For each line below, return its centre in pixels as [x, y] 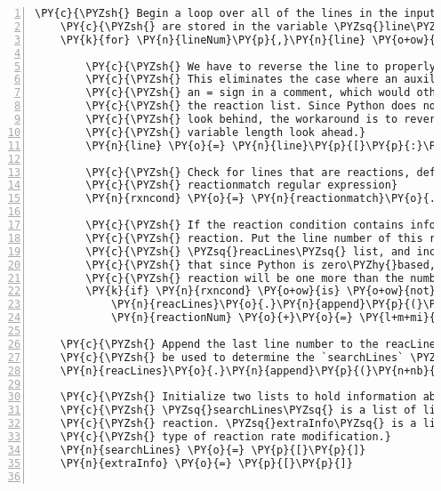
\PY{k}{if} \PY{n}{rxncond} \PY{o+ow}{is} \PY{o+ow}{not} [261, 291]
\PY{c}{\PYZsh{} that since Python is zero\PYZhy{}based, [261, 265]
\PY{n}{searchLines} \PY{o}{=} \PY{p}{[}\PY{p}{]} [213, 450]
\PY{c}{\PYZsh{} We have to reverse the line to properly [261, 66]
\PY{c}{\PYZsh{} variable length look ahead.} [226, 132]
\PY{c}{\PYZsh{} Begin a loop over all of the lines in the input [236, 13]
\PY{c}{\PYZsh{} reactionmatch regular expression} [242, 185]
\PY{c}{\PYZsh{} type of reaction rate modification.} [225, 437]
